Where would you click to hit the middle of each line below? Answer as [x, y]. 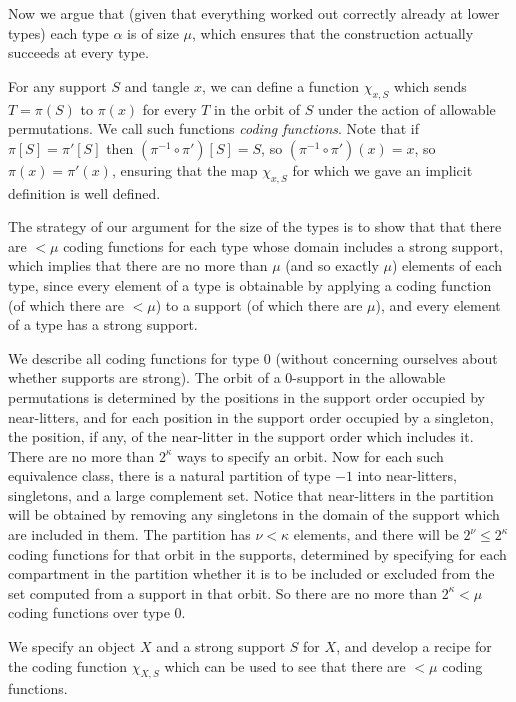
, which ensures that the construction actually [333, 32]
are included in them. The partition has [129, 534]
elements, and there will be [376, 534]
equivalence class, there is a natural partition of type [169, 475]
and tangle [157, 85]
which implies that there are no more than [138, 265]
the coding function [68, 665]
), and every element [438, 304]
